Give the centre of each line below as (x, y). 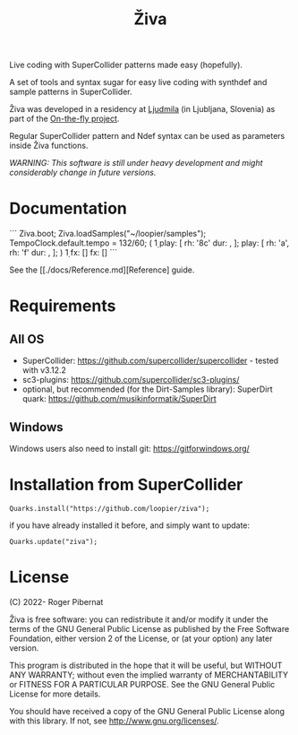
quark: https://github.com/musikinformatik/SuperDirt (119, 399)
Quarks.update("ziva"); (54, 541)
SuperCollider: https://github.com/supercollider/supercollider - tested (150, 361)
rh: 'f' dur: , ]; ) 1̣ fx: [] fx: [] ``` (64, 253)
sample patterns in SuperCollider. (71, 92)
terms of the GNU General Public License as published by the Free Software (149, 628)
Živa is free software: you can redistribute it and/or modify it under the (139, 619)
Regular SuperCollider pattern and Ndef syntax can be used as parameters (147, 136)
